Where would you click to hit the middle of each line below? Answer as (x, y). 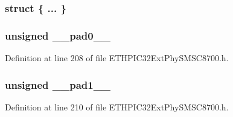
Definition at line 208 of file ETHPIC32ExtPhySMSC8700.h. (117, 58)
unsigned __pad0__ (58, 35)
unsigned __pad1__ (58, 84)
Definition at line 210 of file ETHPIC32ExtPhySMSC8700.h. (117, 106)
